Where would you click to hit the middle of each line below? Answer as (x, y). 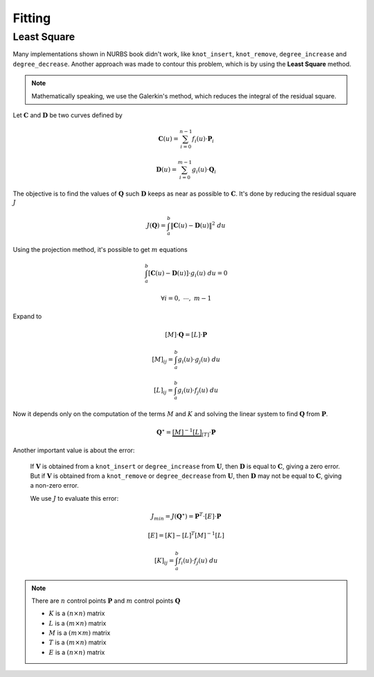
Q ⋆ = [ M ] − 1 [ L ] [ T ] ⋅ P (186, 432)
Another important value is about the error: (74, 450)
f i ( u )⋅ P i (203, 140)
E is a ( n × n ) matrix (77, 652)
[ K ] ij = (164, 561)
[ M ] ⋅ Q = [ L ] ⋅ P (186, 334)
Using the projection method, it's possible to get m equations (100, 250)
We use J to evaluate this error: (74, 498)
